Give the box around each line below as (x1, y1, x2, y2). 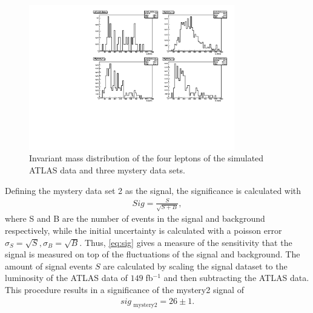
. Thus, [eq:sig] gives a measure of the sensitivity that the (79, 236, 292, 248)
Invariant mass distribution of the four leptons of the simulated (29, 152, 264, 164)
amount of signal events (5, 259, 93, 272)
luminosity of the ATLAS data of (5, 271, 128, 284)
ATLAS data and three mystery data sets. (29, 163, 185, 176)
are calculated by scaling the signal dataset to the (103, 259, 288, 272)
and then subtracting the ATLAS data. (163, 271, 309, 284)
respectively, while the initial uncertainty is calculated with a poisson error (5, 224, 282, 236)
